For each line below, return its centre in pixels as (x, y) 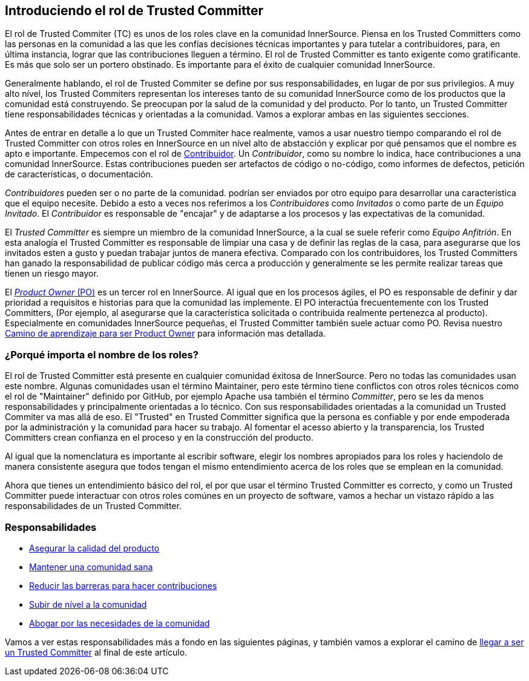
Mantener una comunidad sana (91, 567)
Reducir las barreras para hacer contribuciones (123, 585)
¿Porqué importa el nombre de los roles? (102, 354)
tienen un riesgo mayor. (52, 274)
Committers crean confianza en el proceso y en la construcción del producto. (159, 438)
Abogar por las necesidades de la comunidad (120, 623)
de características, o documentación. (79, 174)
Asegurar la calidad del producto (94, 548)
